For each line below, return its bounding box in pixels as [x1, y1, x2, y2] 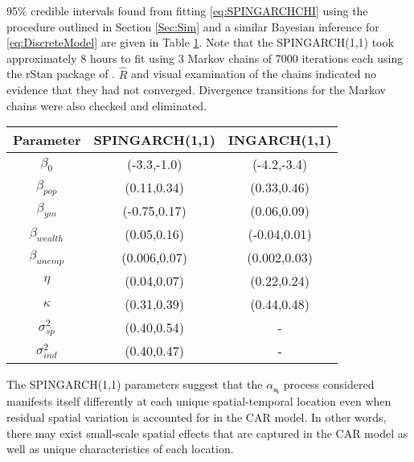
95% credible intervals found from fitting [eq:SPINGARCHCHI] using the [6, 2, 368, 19]
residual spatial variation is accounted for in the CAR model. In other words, [6, 409, 387, 426]
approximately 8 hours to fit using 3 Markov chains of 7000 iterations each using [6, 49, 404, 66]
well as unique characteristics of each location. [6, 440, 234, 457]
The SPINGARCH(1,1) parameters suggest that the [6, 376, 263, 393]
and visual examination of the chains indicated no [130, 65, 377, 82]
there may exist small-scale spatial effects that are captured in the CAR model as [6, 424, 408, 441]
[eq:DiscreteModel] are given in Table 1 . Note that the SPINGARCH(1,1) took [6, 34, 394, 51]
